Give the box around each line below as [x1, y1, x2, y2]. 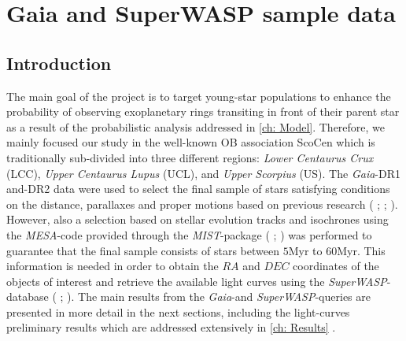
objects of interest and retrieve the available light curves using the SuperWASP [6, 272, 387, 289]
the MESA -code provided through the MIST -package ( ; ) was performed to [6, 226, 372, 243]
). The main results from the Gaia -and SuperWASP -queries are [67, 288, 371, 305]
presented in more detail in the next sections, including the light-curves [6, 303, 350, 320]
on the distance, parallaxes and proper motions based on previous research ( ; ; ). [6, 195, 398, 212]
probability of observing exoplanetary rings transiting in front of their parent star [6, 103, 400, 120]
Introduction [6, 50, 112, 75]
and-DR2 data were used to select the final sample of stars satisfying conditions [6, 180, 390, 197]
